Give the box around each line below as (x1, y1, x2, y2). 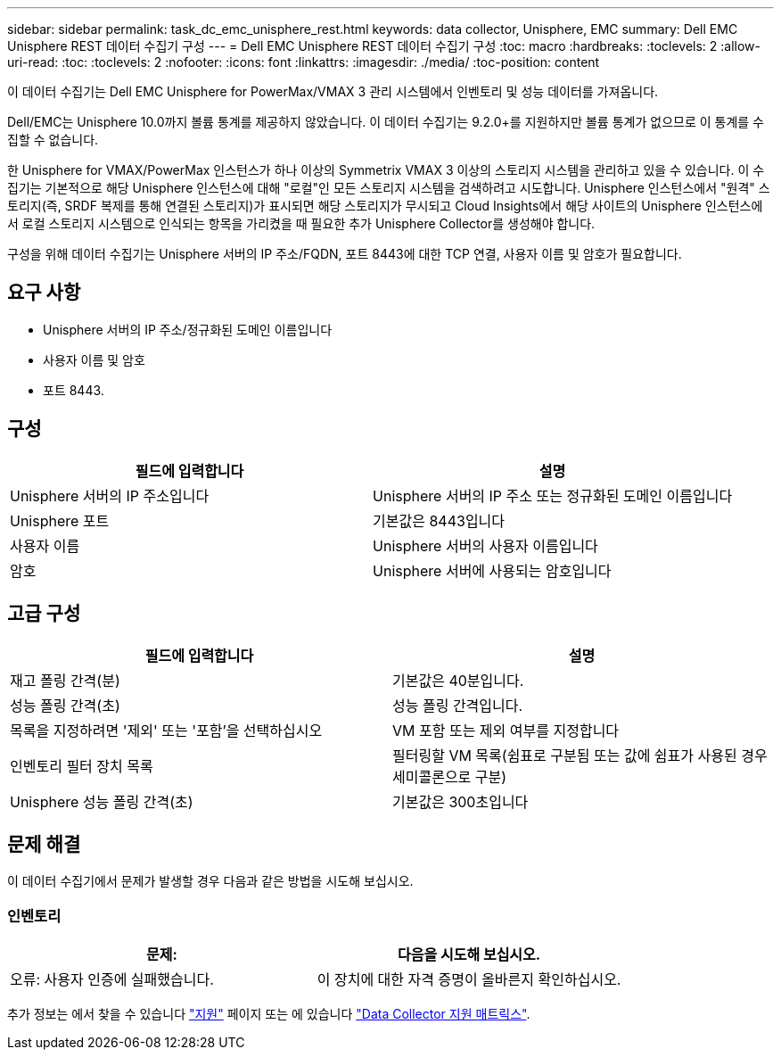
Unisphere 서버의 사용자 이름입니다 (373, 536, 598, 555)
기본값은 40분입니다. (392, 671, 524, 690)
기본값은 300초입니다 (392, 792, 529, 811)
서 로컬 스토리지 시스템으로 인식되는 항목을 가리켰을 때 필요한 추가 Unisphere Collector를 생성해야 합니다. (7, 216, 596, 231)
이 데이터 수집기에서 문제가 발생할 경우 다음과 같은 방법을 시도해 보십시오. (7, 873, 414, 889)
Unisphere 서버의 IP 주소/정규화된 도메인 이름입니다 (43, 321, 333, 337)
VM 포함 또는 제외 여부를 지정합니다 (392, 721, 620, 739)
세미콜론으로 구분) (392, 767, 507, 786)
